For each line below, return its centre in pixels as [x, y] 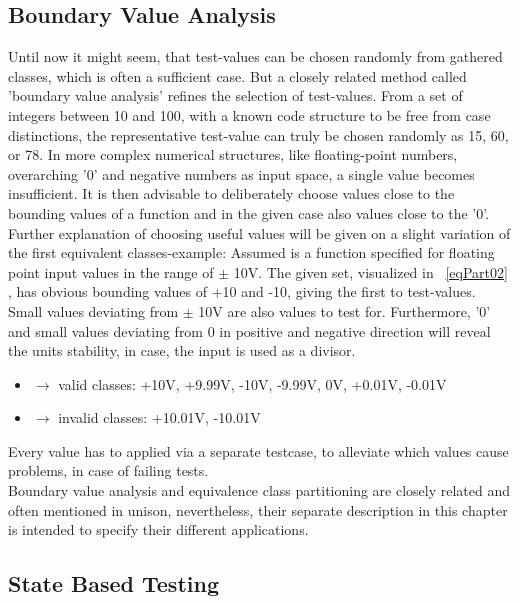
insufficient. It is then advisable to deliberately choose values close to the [231, 193]
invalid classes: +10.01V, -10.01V [159, 417]
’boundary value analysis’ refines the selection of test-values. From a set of [235, 95]
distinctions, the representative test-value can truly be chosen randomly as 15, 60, [258, 134]
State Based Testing [113, 583]
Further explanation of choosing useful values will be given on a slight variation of [259, 232]
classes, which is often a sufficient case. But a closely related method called [237, 75]
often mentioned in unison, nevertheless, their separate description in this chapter [258, 509]
